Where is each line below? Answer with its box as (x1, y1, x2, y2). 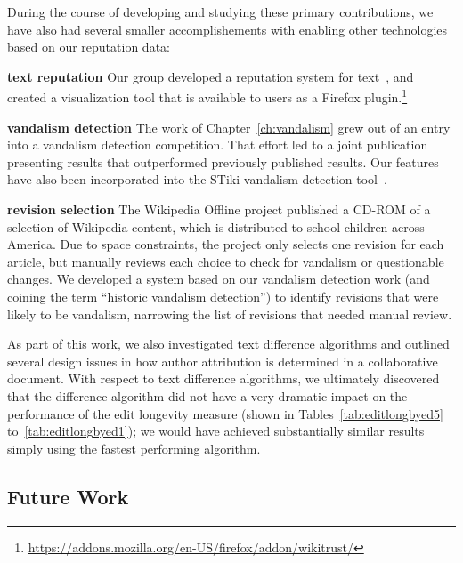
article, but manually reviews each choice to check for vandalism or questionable (7, 252, 444, 270)
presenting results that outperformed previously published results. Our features (7, 152, 439, 171)
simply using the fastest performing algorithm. (7, 438, 261, 457)
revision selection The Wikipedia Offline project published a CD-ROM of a (7, 200, 431, 218)
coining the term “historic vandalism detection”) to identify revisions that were (7, 286, 439, 305)
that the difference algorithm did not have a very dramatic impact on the (7, 386, 408, 405)
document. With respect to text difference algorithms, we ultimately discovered (7, 369, 440, 388)
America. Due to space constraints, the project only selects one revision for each (7, 235, 444, 253)
